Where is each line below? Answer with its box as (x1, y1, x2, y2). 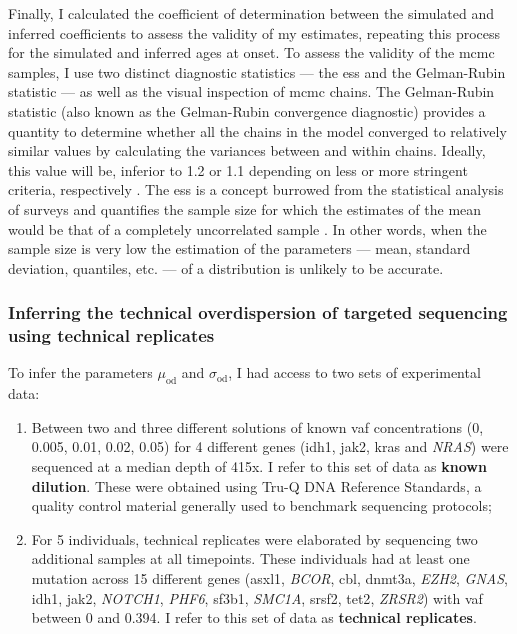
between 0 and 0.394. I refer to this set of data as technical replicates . (31, 607, 477, 628)
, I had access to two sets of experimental (228, 362, 481, 383)
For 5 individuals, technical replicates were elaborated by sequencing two (31, 528, 478, 549)
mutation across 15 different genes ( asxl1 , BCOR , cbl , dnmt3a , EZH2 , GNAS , (31, 568, 508, 588)
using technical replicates (8, 323, 215, 348)
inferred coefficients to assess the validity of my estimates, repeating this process (8, 22, 501, 43)
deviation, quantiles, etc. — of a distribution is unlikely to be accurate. (8, 257, 444, 278)
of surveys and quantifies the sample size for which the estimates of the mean (8, 198, 482, 219)
